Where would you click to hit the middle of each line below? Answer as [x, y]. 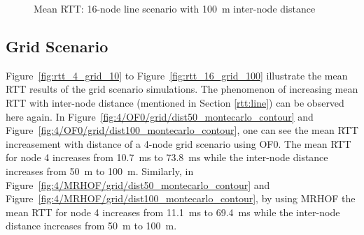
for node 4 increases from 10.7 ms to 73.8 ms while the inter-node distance [167, 157]
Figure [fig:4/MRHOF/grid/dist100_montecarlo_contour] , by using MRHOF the [181, 198]
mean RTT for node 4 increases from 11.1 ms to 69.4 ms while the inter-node [173, 212]
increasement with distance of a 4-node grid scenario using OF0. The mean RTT [178, 143]
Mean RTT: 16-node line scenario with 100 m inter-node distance [175, 8]
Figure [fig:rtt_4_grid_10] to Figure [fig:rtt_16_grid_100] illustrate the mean [177, 75]
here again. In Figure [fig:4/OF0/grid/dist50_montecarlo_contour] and [160, 116]
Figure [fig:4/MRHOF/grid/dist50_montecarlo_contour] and [138, 184]
